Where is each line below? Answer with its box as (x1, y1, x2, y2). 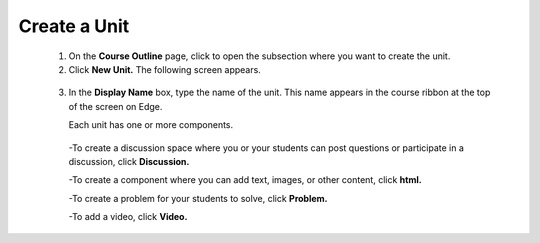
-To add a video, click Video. (68, 211, 188, 223)
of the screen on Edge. (68, 100, 163, 112)
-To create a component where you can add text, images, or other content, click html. (68, 174, 422, 186)
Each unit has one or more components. (68, 119, 234, 131)
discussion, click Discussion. (68, 155, 190, 167)
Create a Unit (18, 15, 130, 37)
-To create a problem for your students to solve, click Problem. (68, 192, 329, 204)
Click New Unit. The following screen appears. (68, 63, 262, 75)
